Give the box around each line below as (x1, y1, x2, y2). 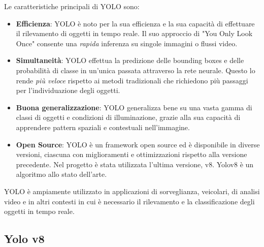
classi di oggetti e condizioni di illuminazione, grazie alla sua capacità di (16, 112, 241, 122)
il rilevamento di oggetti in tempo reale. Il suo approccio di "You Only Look (16, 28, 253, 39)
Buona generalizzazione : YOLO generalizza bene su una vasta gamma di (16, 102, 252, 112)
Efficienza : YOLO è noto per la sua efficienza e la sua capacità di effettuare (16, 18, 255, 28)
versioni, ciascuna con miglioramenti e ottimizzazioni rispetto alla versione (16, 149, 247, 160)
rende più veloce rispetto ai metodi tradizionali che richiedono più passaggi (16, 75, 248, 85)
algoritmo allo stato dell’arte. (16, 169, 107, 179)
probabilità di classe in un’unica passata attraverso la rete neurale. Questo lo (16, 65, 255, 75)
